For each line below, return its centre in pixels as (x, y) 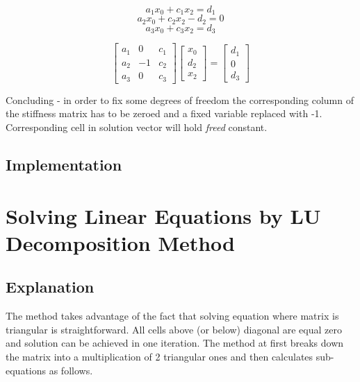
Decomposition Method (121, 242)
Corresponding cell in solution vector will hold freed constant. (137, 127)
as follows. (71, 370)
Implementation (64, 164)
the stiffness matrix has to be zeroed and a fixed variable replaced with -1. (164, 113)
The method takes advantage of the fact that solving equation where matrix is (172, 316)
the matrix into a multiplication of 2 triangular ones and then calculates (159, 356)
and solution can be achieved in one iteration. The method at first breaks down (175, 343)
